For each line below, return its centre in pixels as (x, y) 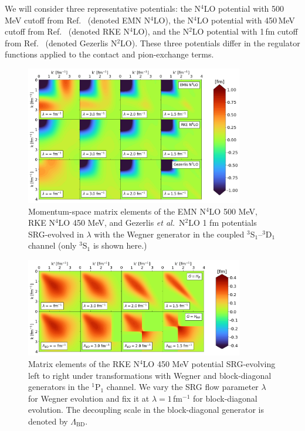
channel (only (52, 245)
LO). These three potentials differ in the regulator (210, 43)
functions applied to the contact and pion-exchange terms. (109, 54)
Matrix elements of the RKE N (84, 363)
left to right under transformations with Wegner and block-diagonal (150, 375)
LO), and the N (161, 31)
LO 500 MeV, (233, 211)
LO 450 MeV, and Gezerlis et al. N (122, 223)
